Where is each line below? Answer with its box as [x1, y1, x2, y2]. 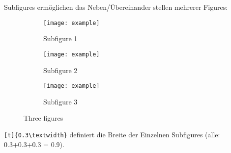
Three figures [24, 113, 63, 123]
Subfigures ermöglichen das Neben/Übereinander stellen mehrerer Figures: [4, 2, 228, 12]
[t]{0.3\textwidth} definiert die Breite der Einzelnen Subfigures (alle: [4, 129, 220, 139]
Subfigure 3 [43, 96, 78, 106]
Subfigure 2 [43, 65, 78, 75]
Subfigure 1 [43, 33, 78, 44]
